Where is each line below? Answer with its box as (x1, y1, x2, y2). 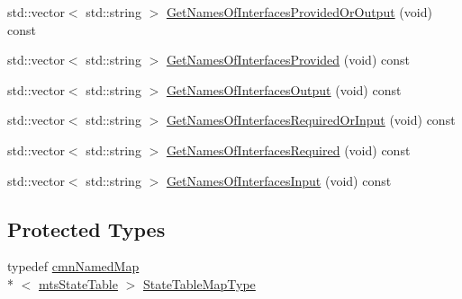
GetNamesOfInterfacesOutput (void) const (166, 80, 402, 99)
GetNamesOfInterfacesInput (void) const (166, 171, 392, 189)
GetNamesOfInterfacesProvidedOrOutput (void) (166, 3, 432, 21)
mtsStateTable (39, 274, 118, 293)
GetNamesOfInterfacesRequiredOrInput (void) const (166, 110, 456, 129)
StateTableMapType (142, 274, 256, 293)
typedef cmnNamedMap (7, 257, 140, 276)
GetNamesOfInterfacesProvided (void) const (166, 50, 410, 69)
